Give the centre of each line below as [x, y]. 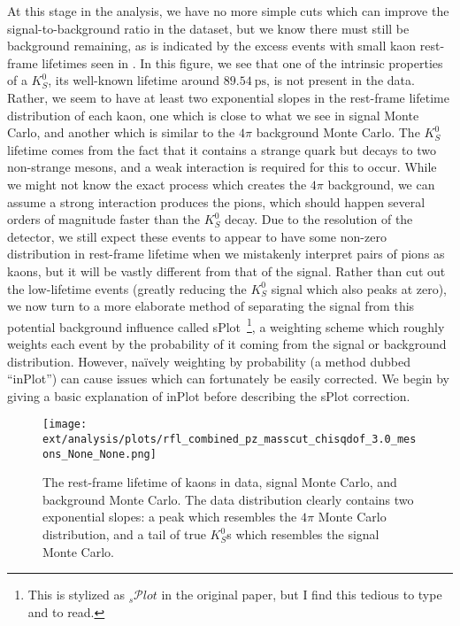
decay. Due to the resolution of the [319, 219]
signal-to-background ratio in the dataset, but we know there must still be [208, 28]
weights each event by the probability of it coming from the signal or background [227, 343]
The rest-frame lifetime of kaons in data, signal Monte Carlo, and [220, 482]
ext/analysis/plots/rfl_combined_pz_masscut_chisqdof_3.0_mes [230, 439]
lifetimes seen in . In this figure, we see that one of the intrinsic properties [242, 62]
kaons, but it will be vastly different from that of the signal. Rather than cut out [226, 270]
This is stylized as [76, 595]
